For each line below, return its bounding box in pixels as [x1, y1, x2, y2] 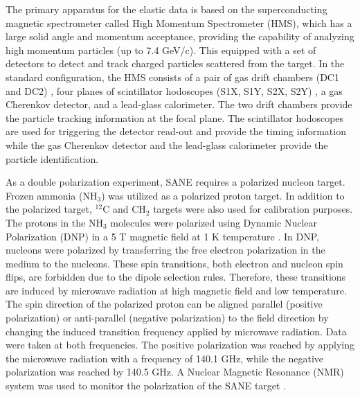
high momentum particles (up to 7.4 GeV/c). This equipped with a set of [6, 42, 316, 57]
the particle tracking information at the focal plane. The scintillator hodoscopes [6, 110, 344, 125]
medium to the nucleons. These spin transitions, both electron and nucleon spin [6, 256, 343, 270]
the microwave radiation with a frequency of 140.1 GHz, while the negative [6, 351, 324, 365]
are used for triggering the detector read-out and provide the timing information [6, 124, 346, 139]
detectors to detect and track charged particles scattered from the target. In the [6, 56, 345, 71]
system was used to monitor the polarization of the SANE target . [6, 378, 287, 393]
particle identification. [6, 151, 99, 166]
